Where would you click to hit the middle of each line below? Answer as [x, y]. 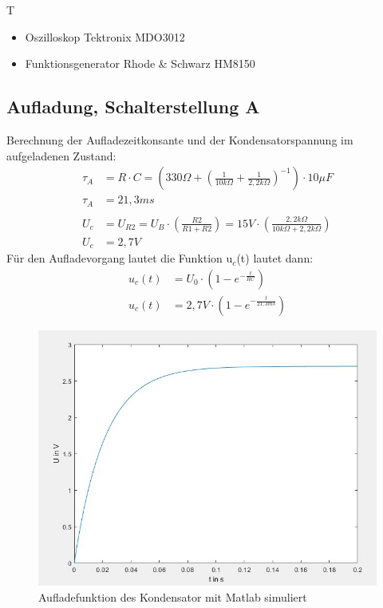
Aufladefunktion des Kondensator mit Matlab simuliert [173, 596]
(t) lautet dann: [275, 258]
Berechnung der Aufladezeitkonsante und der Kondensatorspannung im [180, 139]
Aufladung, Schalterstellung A [133, 107]
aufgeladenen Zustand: [61, 155]
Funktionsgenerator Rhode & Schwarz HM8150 [140, 63]
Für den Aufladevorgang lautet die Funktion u [120, 258]
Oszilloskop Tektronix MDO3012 [105, 36]
